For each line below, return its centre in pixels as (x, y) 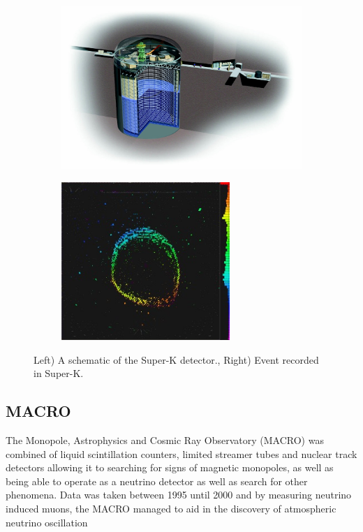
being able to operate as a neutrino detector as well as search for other (157, 481)
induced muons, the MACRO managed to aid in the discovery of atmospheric (171, 509)
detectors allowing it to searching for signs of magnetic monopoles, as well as (170, 467)
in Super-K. (59, 373)
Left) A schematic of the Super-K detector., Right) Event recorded (176, 359)
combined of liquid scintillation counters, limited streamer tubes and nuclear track (181, 453)
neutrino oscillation (47, 522)
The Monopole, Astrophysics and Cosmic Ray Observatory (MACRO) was (165, 440)
